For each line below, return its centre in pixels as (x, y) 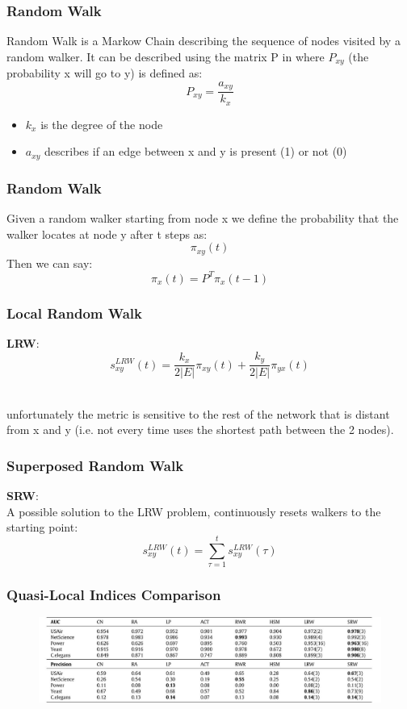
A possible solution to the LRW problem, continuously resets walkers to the (194, 511)
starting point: (42, 527)
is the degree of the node (102, 124)
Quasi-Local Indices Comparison (114, 594)
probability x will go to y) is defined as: (105, 73)
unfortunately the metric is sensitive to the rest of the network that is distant (198, 413)
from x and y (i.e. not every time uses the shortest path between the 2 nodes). (200, 430)
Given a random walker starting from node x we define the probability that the (203, 218)
